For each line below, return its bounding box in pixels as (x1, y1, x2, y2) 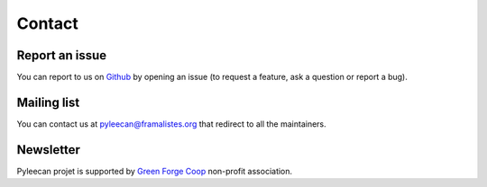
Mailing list (16, 94, 80, 110)
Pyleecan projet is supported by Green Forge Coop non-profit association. (16, 165, 293, 176)
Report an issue (16, 48, 107, 63)
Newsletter (16, 142, 81, 157)
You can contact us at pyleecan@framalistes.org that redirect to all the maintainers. (16, 118, 326, 129)
